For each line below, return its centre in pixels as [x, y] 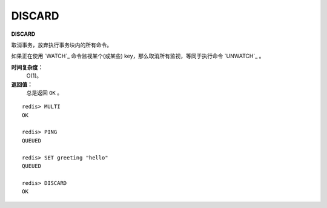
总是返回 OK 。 [45, 92]
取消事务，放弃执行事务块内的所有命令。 [61, 45]
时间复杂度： [27, 67]
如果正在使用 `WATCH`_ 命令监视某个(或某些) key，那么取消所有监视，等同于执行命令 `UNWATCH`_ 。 [138, 56]
